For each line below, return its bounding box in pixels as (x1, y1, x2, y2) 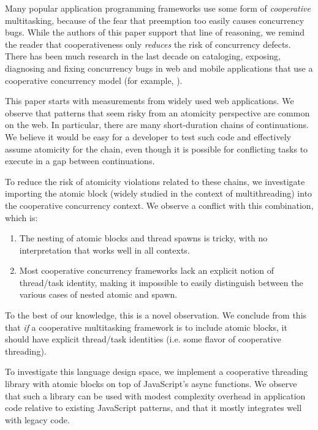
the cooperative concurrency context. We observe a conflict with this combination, (5, 198, 314, 211)
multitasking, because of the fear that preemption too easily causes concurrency (5, 13, 305, 26)
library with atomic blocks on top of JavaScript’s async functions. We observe (5, 377, 297, 390)
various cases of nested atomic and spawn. (19, 288, 178, 301)
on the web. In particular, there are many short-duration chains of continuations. (5, 118, 309, 131)
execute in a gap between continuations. (5, 154, 155, 167)
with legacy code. (5, 413, 70, 426)
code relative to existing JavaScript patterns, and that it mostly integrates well (5, 401, 302, 414)
